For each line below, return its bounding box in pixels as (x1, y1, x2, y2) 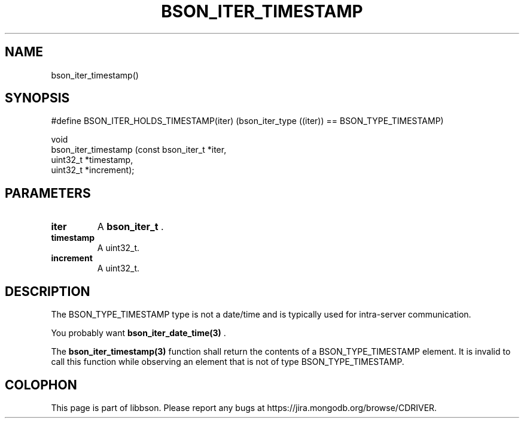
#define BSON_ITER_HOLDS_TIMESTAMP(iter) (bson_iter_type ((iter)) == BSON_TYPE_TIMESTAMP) (51, 116, 444, 126)
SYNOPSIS (5, 90, 70, 106)
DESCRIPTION (5, 283, 90, 299)
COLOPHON (5, 377, 77, 392)
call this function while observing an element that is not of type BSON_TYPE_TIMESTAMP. (51, 356, 404, 367)
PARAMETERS (5, 185, 91, 201)
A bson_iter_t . (97, 220, 164, 233)
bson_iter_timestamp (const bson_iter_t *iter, (51, 144, 227, 155)
